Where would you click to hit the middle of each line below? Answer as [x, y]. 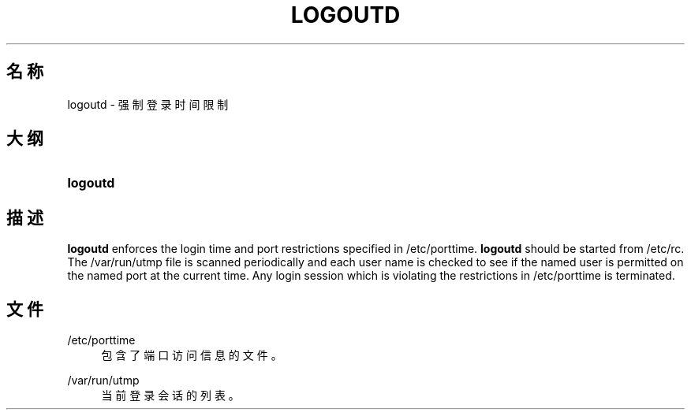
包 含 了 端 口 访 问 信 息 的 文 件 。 [192, 355]
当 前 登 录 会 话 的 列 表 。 [170, 396]
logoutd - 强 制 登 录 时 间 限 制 [148, 104]
